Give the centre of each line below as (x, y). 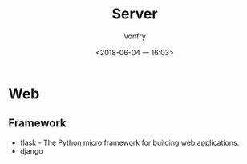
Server (135, 14)
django (31, 151)
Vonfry (135, 36)
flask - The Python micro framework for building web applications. (130, 142)
